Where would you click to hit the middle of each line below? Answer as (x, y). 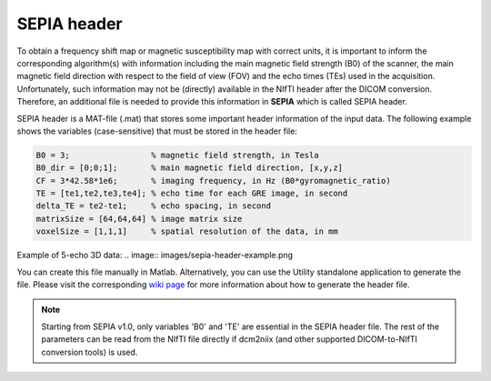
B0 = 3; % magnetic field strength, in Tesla (177, 155)
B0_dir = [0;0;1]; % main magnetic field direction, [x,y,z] (190, 168)
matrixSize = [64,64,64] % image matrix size (139, 219)
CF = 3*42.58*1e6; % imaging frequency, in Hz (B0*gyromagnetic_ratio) (213, 180)
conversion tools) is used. (90, 352)
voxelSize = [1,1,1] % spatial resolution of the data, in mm (187, 231)
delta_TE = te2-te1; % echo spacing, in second (154, 206)
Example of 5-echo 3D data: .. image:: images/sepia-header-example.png (155, 256)
